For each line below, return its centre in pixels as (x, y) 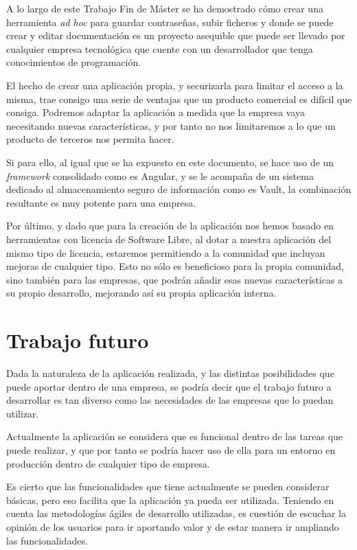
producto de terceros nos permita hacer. (90, 139)
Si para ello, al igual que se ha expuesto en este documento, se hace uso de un (170, 162)
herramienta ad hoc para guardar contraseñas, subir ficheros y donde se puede (170, 22)
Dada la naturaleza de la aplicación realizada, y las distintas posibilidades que (170, 373)
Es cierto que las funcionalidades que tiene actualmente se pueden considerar (168, 486)
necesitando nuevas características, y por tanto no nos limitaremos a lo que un (171, 125)
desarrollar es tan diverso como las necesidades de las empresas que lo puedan (170, 400)
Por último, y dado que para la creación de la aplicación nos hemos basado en (170, 226)
